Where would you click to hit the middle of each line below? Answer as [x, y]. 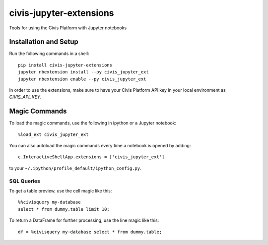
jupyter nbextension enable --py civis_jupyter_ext [82, 79]
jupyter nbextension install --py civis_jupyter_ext [83, 72]
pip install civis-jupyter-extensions [65, 65]
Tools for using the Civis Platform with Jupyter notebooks [68, 28]
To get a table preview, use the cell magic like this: [61, 191]
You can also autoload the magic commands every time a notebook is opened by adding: [100, 146]
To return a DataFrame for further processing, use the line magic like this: [84, 220]
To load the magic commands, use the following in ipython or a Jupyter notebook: [93, 123]
